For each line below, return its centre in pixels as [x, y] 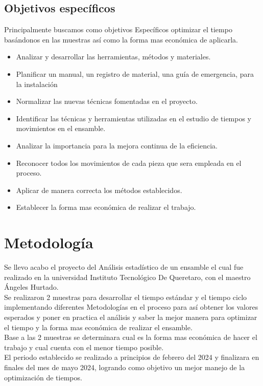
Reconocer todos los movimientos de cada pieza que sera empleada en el [129, 163]
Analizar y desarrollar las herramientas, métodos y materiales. [113, 57]
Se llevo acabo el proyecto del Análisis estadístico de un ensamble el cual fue [124, 267]
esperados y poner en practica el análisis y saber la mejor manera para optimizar [131, 317]
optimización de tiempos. [43, 377]
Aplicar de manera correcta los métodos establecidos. [99, 190]
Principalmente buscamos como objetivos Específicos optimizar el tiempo [118, 29]
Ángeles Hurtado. [31, 287]
